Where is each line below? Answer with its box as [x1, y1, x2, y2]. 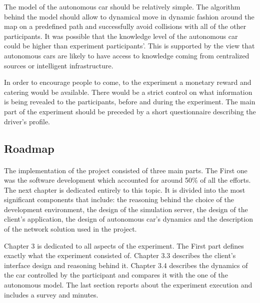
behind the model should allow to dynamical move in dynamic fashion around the [4, 11, 254, 21]
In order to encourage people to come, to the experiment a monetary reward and [4, 77, 251, 87]
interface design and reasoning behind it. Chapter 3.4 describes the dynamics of [4, 260, 248, 270]
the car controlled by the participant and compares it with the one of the [4, 270, 228, 280]
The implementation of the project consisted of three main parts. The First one [4, 165, 247, 175]
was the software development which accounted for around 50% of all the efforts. [4, 175, 251, 185]
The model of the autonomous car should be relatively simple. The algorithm [4, 1, 240, 11]
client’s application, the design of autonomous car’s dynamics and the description [4, 214, 253, 224]
